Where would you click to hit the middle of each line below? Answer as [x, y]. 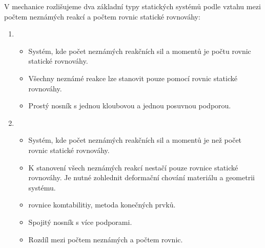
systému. [42, 187]
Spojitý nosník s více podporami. [80, 222]
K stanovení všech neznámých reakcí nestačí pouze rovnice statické [133, 167]
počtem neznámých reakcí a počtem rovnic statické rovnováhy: [102, 16]
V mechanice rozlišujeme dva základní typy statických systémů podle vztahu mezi [132, 6]
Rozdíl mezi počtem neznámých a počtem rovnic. [106, 239]
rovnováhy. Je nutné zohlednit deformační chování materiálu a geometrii [141, 177]
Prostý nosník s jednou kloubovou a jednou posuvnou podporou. [130, 106]
